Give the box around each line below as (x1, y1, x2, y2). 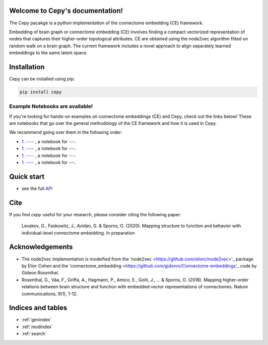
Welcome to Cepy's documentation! (9, 6, 124, 15)
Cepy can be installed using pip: (9, 76, 75, 82)
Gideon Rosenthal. (21, 270, 60, 276)
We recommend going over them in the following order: (9, 129, 123, 135)
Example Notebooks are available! (9, 103, 93, 110)
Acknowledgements (9, 243, 73, 251)
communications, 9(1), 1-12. (21, 291, 78, 297)
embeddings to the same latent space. (9, 50, 88, 56)
